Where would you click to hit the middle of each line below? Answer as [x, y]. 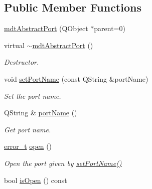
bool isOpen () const [36, 180]
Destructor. [22, 62]
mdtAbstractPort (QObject [46, 28]
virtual [14, 45]
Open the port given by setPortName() [63, 163]
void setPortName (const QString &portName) [76, 78]
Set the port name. [33, 96]
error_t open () [28, 146]
